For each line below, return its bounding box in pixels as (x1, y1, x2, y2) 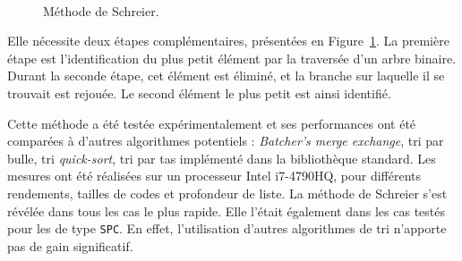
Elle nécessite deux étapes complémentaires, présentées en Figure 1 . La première (7, 31, 449, 50)
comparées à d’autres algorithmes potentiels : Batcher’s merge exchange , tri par (7, 131, 444, 150)
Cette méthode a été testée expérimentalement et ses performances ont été (7, 114, 416, 132)
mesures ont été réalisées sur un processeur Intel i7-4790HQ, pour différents (7, 166, 422, 185)
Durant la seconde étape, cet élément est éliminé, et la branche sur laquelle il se (7, 66, 445, 85)
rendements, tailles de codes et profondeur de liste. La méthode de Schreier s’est (7, 183, 448, 202)
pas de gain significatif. (7, 236, 133, 255)
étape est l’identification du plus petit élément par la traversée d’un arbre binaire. (7, 48, 456, 67)
